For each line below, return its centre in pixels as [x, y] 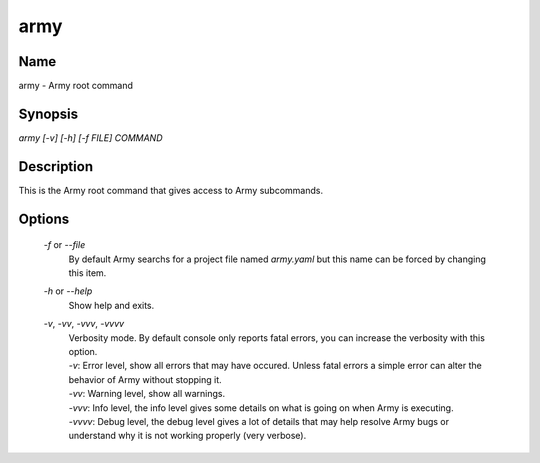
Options [44, 218]
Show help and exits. [111, 305]
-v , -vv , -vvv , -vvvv [84, 324]
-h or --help [68, 291]
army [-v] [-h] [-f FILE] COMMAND [90, 137]
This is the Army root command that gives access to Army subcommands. [171, 190]
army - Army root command [76, 86]
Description [56, 166]
